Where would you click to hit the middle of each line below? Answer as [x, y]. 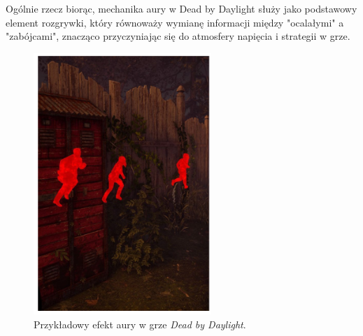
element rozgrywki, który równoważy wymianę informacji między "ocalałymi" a [175, 22]
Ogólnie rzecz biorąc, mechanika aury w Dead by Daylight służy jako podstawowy [181, 8]
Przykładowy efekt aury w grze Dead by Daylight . [140, 324]
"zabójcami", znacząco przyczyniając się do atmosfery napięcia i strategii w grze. [178, 36]
